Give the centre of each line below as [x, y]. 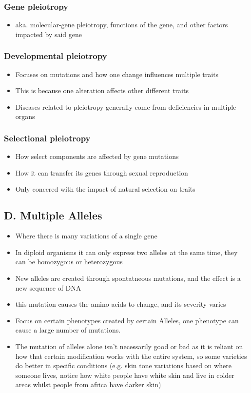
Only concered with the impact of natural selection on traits [105, 189]
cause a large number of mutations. [68, 330]
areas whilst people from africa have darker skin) [88, 384]
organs [25, 116]
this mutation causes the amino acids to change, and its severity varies [121, 304]
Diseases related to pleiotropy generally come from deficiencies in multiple [126, 107]
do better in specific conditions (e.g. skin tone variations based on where [123, 365]
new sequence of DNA [48, 287]
